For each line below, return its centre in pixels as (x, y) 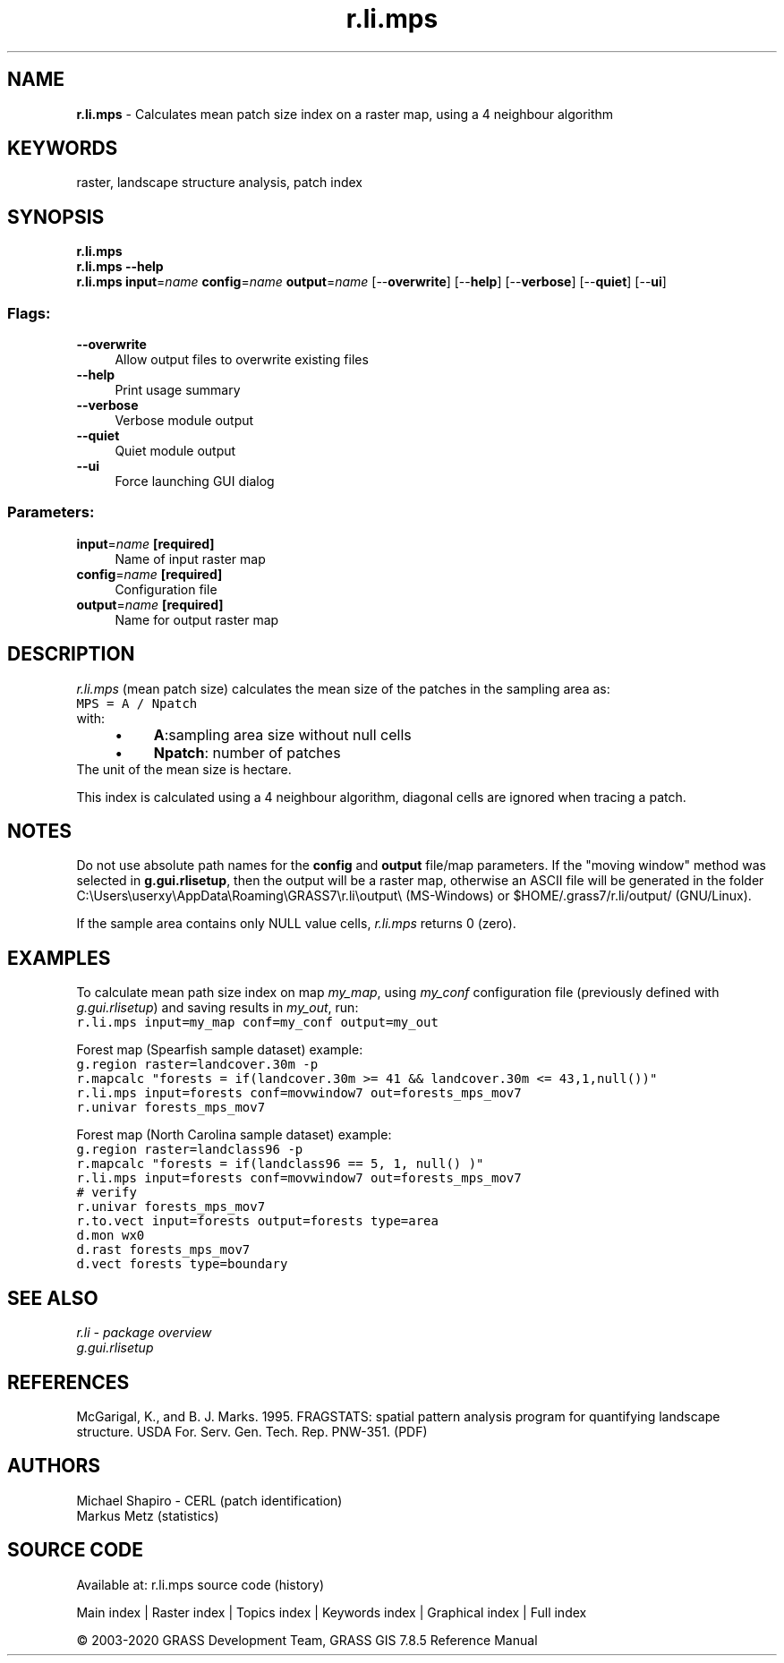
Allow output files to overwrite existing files (242, 360)
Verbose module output (184, 421)
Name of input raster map (190, 559)
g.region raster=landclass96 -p (190, 1150)
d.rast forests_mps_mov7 (163, 1250)
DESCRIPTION (71, 654)
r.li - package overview (144, 1333)
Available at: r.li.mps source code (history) (200, 1584)
